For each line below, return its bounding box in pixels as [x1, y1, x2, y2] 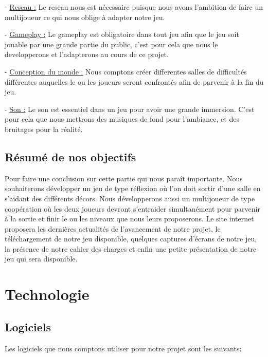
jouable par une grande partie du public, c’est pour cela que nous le [5, 39, 218, 49]
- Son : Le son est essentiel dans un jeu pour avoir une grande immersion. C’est [5, 103, 255, 114]
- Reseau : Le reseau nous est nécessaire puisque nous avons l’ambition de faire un [5, 2, 263, 12]
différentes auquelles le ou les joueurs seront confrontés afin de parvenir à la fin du [5, 76, 264, 87]
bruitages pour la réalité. [5, 123, 83, 134]
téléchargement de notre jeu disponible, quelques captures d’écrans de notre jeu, [5, 233, 257, 244]
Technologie [5, 284, 90, 305]
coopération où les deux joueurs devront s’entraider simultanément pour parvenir [5, 203, 260, 214]
